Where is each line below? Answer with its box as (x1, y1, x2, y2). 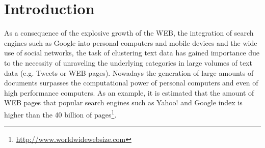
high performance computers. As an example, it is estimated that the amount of (4, 87, 254, 98)
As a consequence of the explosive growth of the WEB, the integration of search (4, 27, 254, 38)
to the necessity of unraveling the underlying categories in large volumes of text (4, 57, 252, 68)
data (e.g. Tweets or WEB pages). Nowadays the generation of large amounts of (4, 67, 254, 78)
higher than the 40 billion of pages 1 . (4, 107, 117, 120)
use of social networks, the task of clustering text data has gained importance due (4, 47, 260, 58)
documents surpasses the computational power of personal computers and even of (4, 77, 258, 88)
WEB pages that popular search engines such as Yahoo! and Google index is (4, 97, 243, 108)
